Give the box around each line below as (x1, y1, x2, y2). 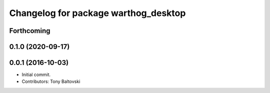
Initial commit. (21, 71, 51, 77)
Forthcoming (9, 26, 50, 35)
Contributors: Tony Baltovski (21, 78, 80, 84)
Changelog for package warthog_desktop (9, 7, 186, 18)
